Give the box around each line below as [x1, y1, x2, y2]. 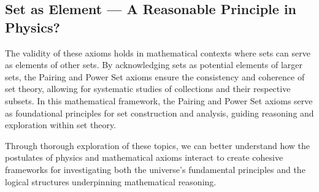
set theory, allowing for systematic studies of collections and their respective [5, 82, 291, 95]
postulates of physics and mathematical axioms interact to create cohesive [5, 151, 283, 164]
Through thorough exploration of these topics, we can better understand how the [5, 139, 310, 152]
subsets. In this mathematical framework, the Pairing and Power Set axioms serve [5, 94, 313, 107]
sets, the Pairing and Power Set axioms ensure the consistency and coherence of [5, 70, 305, 83]
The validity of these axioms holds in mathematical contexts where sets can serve [5, 46, 310, 59]
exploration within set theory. [5, 118, 117, 131]
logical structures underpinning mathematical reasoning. [5, 175, 217, 188]
